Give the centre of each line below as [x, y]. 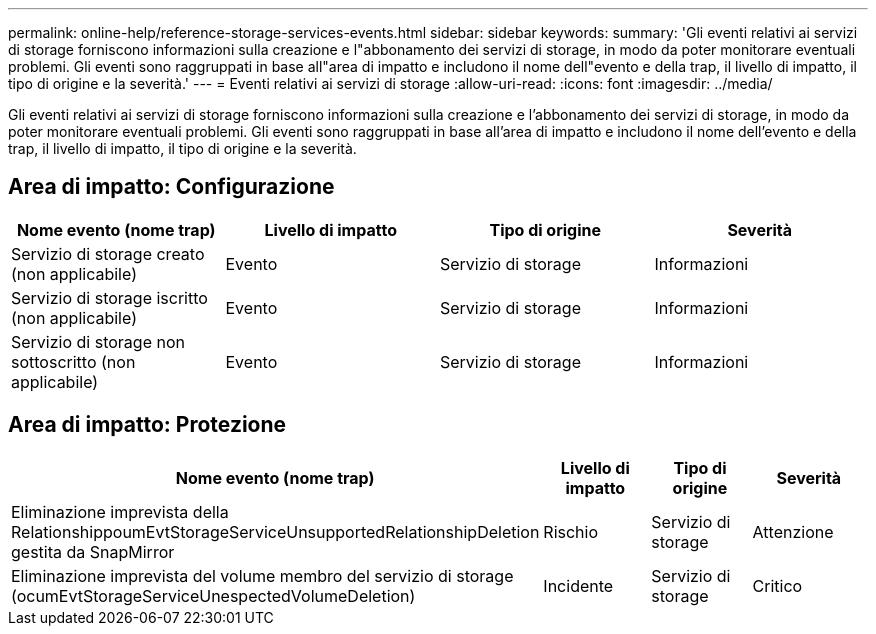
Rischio [571, 531]
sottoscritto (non [73, 361]
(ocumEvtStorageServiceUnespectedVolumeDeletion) [213, 595]
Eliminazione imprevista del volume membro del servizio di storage [262, 575]
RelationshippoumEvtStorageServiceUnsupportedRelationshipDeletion [275, 531]
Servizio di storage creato [108, 253]
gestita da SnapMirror [93, 551]
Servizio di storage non [98, 341]
